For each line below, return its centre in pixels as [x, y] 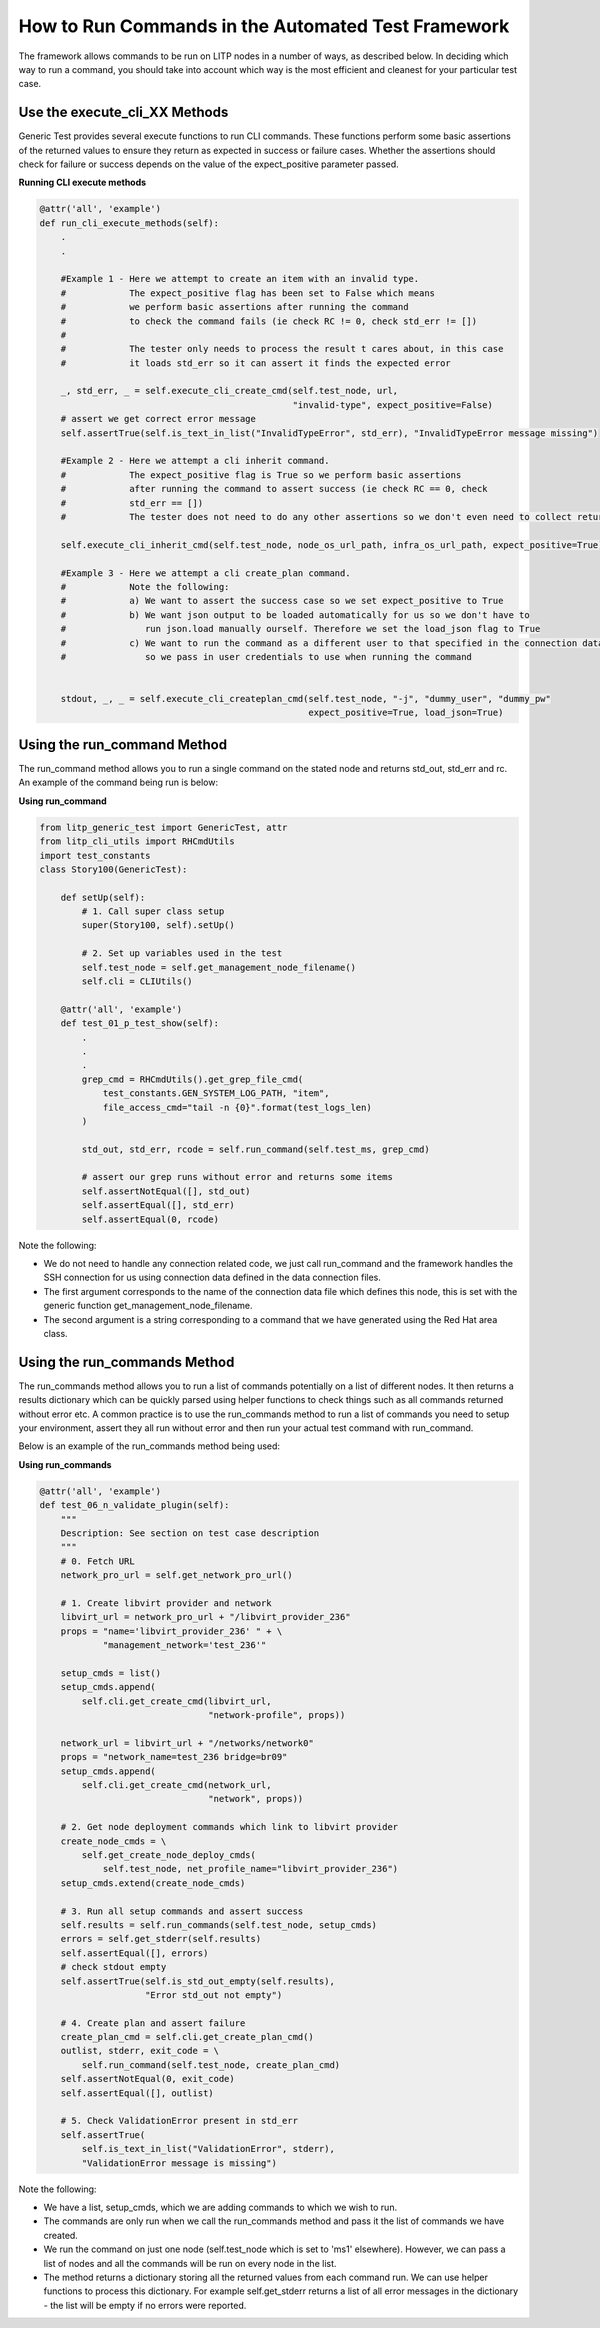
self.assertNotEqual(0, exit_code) [147, 2079]
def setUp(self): [103, 897]
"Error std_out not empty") [214, 1994]
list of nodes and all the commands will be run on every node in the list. [190, 2263]
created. [61, 2235]
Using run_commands [65, 1464]
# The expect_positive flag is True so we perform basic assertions [261, 474]
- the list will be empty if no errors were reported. [145, 2305]
